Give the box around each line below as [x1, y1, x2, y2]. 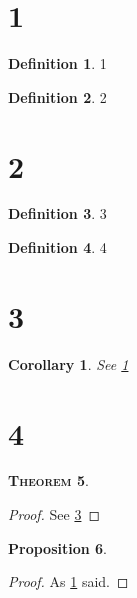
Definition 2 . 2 [8, 86, 107, 107]
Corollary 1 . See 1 [8, 353, 129, 374]
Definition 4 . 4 [8, 237, 107, 258]
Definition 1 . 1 [8, 53, 107, 74]
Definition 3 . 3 [8, 203, 107, 224]
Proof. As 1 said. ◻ [8, 571, 129, 592]
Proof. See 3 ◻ [8, 504, 101, 525]
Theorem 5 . [8, 470, 89, 491]
